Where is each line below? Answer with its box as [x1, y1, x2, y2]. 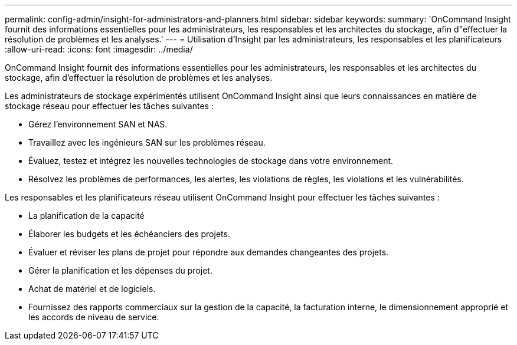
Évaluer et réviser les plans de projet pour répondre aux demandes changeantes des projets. [28, 247, 389, 257]
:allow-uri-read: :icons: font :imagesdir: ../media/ [5, 44, 193, 54]
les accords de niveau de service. [28, 312, 159, 322]
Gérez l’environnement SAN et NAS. [28, 119, 168, 129]
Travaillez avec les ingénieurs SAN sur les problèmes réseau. [28, 137, 266, 147]
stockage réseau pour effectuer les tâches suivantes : [5, 101, 214, 111]
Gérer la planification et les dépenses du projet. [28, 265, 212, 275]
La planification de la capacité [28, 211, 145, 221]
